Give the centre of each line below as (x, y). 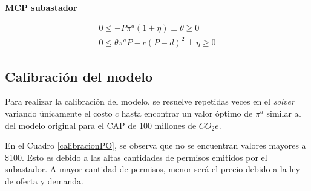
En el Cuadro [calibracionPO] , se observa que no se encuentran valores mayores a (155, 145)
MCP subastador (41, 7)
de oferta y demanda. (44, 180)
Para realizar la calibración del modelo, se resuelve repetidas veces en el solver (150, 101)
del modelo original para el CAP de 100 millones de (101, 125)
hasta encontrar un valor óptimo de (187, 113)
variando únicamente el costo (59, 113)
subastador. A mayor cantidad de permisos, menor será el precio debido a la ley (152, 169)
